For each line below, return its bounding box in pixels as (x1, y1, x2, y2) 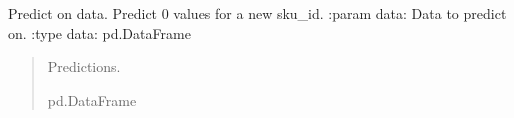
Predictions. (47, 56, 121, 77)
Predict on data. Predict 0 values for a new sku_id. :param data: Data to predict (8, 3, 507, 23)
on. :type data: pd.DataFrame (8, 22, 191, 43)
